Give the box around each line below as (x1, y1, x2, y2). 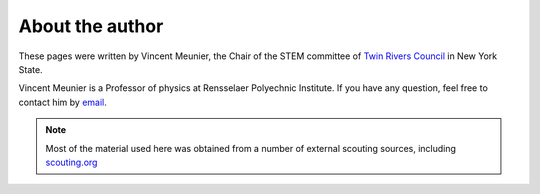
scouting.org (45, 156, 98, 168)
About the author (18, 15, 164, 37)
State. (18, 63, 44, 75)
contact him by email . (18, 96, 107, 108)
